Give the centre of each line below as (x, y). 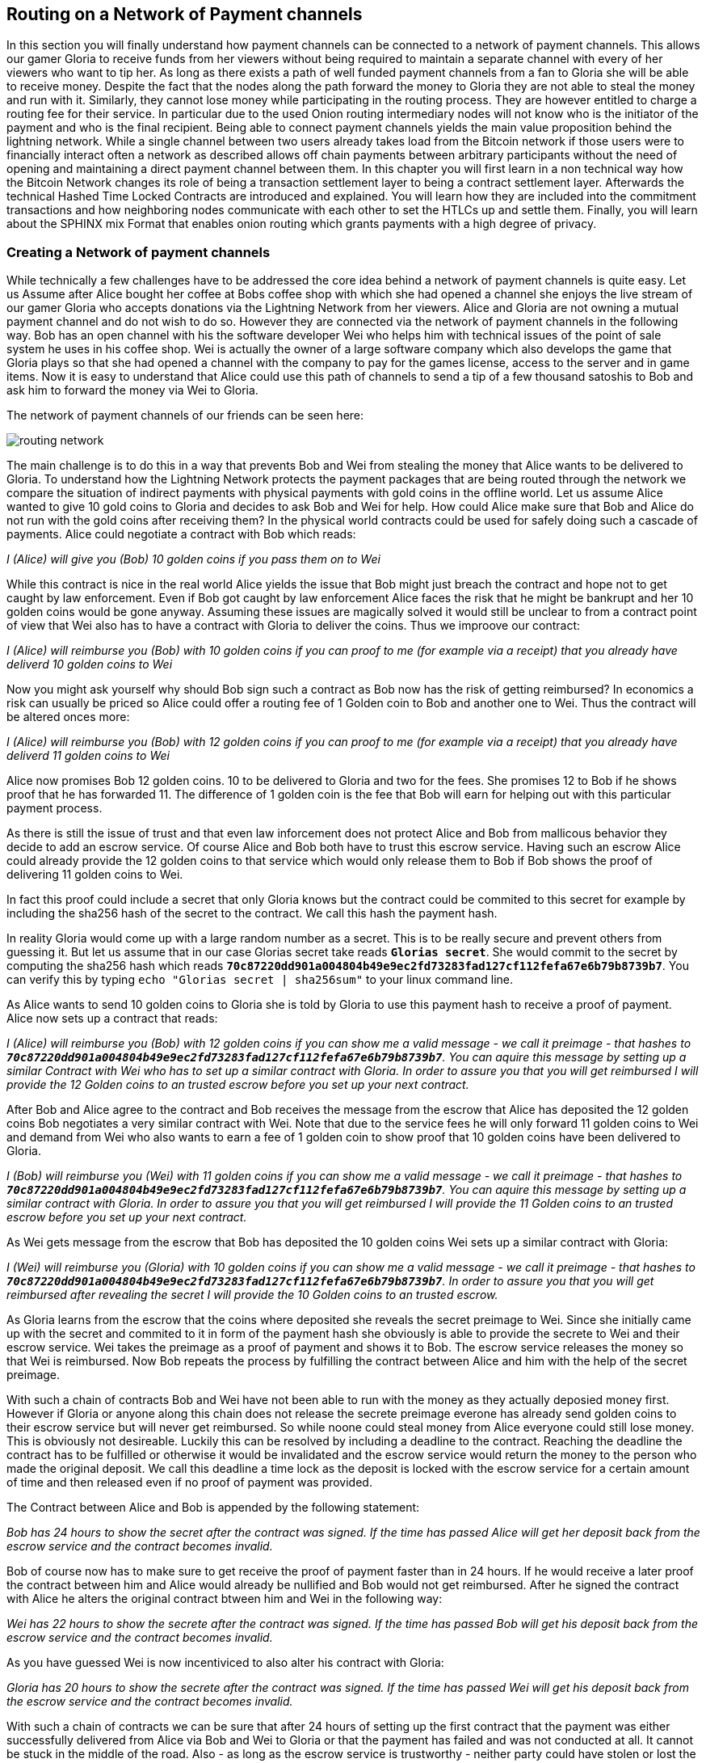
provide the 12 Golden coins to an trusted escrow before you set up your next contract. (238, 1085)
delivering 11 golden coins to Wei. (95, 875)
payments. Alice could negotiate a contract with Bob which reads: (181, 534)
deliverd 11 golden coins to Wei (88, 756)
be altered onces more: (68, 717)
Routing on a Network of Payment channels (185, 14)
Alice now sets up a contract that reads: (112, 1019)
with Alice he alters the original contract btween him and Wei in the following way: (225, 1599)
